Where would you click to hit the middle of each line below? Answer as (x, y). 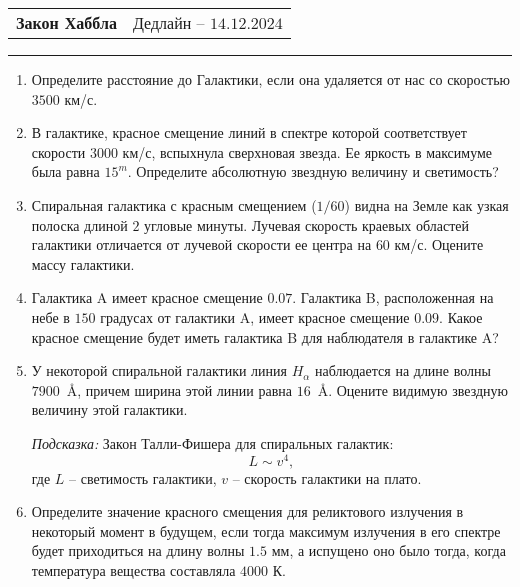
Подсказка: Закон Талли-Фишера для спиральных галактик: (212, 442)
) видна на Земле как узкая (426, 204)
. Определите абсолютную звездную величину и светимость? (313, 171)
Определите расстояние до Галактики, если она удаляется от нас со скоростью (270, 79)
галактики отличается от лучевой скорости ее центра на (201, 244)
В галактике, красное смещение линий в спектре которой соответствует (249, 132)
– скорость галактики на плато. (327, 477)
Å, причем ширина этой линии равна (179, 389)
